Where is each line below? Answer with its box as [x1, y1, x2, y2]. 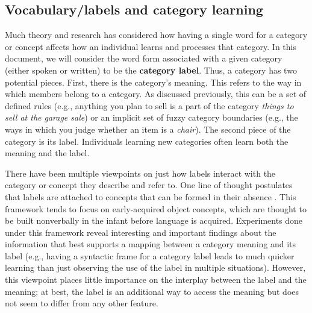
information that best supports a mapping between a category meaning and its [5, 238, 296, 250]
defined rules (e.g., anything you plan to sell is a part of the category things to [5, 99, 294, 112]
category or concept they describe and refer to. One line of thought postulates [5, 179, 293, 191]
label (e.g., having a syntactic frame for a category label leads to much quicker [5, 249, 295, 262]
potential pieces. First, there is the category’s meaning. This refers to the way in [5, 75, 302, 88]
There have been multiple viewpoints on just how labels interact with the [5, 166, 276, 179]
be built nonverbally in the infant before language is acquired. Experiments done [5, 214, 303, 227]
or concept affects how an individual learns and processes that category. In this [5, 40, 296, 52]
